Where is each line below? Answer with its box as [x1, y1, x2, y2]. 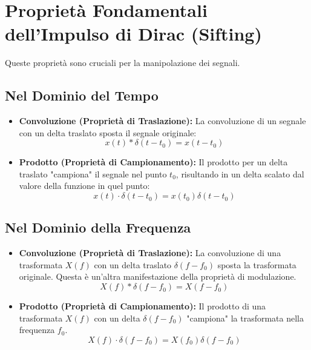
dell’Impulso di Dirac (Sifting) [5, 21, 262, 46]
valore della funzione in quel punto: [19, 179, 150, 192]
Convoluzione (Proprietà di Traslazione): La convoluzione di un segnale [19, 114, 306, 127]
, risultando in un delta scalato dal [175, 167, 304, 180]
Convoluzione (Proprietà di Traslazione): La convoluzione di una [19, 246, 281, 259]
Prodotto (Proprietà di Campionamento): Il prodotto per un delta [19, 156, 288, 168]
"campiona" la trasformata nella [186, 311, 304, 324]
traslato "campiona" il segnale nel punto [19, 167, 167, 180]
